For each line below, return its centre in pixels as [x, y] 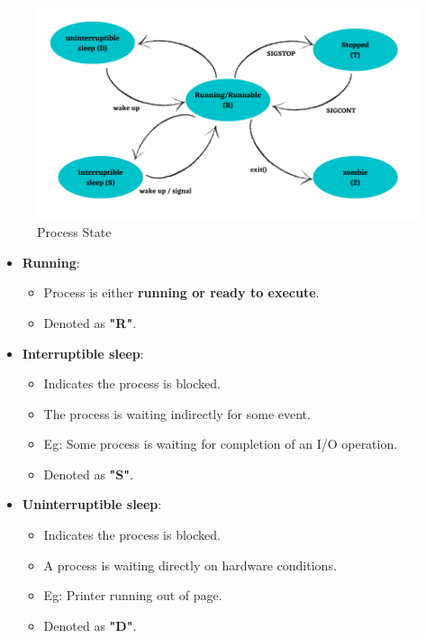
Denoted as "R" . [90, 322]
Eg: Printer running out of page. [133, 595]
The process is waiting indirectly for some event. [177, 413]
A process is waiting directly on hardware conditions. [190, 565]
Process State [74, 232]
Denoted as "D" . [90, 625]
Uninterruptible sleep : [92, 504]
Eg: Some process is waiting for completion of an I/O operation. [221, 444]
